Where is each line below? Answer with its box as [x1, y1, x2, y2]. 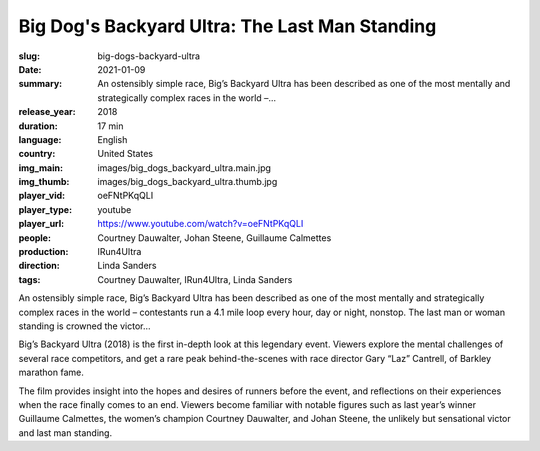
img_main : [18, 161, 64, 174]
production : [18, 246, 69, 258]
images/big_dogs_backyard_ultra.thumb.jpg [97, 176, 278, 188]
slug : [18, 50, 40, 62]
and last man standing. [18, 426, 113, 439]
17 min [97, 120, 124, 132]
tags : [18, 273, 41, 285]
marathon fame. [18, 366, 85, 379]
